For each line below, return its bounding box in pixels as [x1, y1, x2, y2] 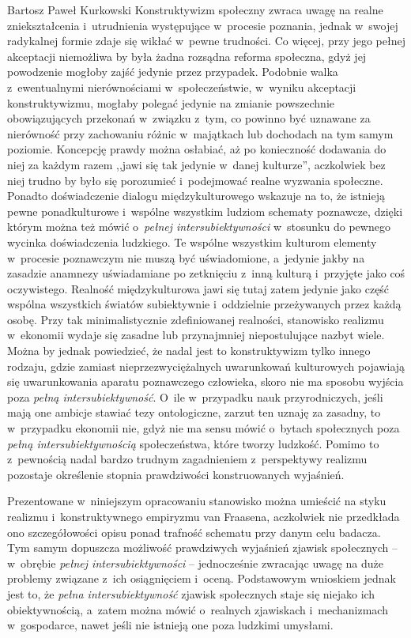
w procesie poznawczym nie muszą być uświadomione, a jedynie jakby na [7, 249, 365, 266]
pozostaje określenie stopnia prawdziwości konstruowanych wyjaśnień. [7, 466, 345, 482]
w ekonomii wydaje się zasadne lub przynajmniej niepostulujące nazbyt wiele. [7, 327, 385, 343]
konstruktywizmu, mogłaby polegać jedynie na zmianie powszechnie [7, 94, 334, 111]
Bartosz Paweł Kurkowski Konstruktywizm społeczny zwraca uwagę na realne [7, 2, 383, 17]
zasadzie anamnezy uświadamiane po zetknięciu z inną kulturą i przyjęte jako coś [7, 265, 405, 281]
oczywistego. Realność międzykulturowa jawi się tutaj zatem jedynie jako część [7, 280, 390, 296]
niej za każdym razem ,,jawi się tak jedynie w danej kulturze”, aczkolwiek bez [7, 156, 386, 172]
